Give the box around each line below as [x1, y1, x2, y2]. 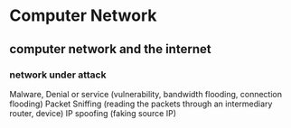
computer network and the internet [9, 41, 211, 57]
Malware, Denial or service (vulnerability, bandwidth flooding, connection [9, 88, 283, 99]
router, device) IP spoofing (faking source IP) [9, 107, 177, 118]
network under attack [9, 69, 107, 81]
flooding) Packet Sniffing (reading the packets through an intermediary [9, 98, 273, 109]
